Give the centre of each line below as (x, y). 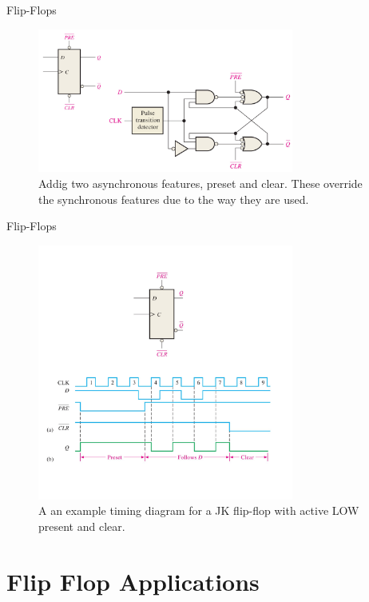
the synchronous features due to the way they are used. (174, 199)
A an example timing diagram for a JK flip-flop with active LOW (199, 510)
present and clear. (82, 526)
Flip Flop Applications (133, 581)
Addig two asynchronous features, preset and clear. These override (200, 183)
